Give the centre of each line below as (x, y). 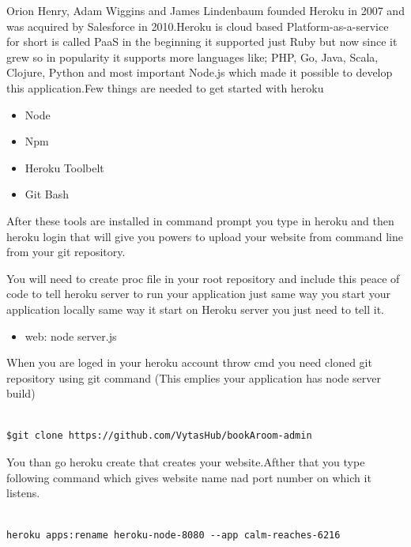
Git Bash (47, 194)
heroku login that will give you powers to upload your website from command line (205, 236)
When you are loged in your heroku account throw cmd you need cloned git (189, 362)
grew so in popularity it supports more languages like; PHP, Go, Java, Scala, (192, 57)
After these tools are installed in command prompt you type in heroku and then (200, 220)
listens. (23, 493)
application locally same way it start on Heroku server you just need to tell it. (196, 309)
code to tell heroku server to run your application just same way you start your (198, 294)
